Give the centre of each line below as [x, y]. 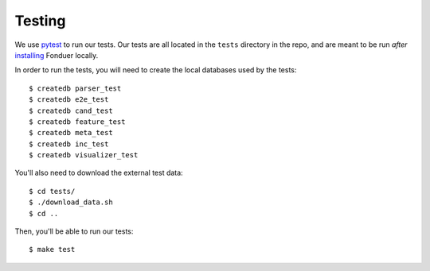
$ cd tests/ [52, 191]
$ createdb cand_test [71, 110]
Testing [40, 21]
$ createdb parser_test [75, 88]
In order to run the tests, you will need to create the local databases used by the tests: [156, 70]
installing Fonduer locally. [57, 55]
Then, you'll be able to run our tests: [74, 231]
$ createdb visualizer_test [84, 155]
